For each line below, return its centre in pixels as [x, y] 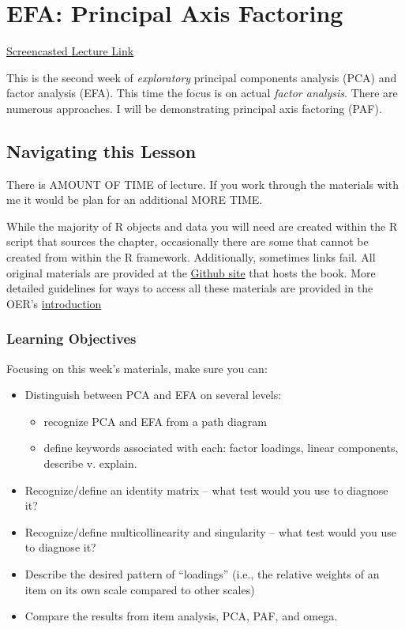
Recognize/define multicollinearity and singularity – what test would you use [211, 531]
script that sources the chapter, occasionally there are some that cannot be [187, 241]
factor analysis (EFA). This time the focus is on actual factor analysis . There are [202, 93]
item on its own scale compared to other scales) [140, 589]
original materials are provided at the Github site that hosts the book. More [191, 272]
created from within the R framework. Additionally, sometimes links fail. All [191, 257]
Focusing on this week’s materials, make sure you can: [137, 368]
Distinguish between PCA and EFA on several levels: [153, 395]
